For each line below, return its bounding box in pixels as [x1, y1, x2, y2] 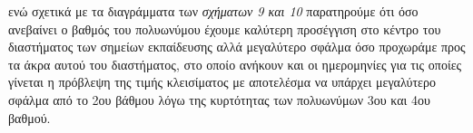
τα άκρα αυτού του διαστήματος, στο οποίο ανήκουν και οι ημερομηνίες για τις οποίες [8, 54, 462, 73]
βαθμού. [8, 108, 51, 127]
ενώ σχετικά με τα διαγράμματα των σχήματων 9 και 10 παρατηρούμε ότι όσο [8, 2, 419, 20]
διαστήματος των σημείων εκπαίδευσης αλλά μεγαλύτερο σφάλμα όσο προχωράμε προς [8, 37, 466, 56]
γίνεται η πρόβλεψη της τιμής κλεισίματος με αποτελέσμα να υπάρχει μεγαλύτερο [8, 72, 436, 91]
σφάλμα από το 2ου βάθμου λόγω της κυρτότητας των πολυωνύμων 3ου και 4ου [8, 90, 430, 109]
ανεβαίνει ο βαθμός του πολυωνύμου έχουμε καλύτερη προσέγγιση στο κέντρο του [8, 19, 441, 38]
